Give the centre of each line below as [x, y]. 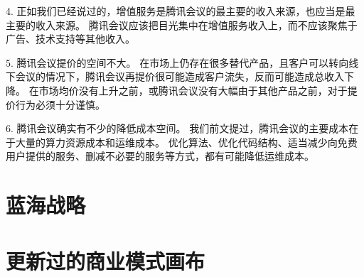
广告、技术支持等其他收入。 [70, 39]
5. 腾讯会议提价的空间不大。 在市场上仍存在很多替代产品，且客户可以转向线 [182, 62]
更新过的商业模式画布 [106, 260]
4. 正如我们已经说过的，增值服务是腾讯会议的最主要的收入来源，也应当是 [176, 11]
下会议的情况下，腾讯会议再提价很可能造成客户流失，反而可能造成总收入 [175, 76]
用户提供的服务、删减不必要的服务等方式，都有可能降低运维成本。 [160, 156]
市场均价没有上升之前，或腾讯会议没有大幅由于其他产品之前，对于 [193, 90]
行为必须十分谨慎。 [60, 104]
